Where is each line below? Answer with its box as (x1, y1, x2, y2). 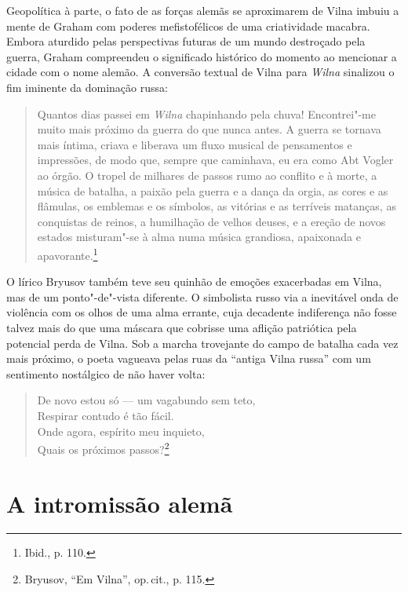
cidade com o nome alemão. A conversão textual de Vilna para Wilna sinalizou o (6, 64, 395, 80)
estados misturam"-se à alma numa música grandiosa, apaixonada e (37, 228, 361, 245)
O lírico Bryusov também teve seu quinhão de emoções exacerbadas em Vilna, (6, 273, 382, 290)
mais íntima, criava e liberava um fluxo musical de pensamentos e (37, 136, 352, 152)
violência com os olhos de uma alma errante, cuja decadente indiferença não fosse (6, 304, 397, 320)
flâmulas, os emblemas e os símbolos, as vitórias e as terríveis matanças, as (37, 198, 396, 214)
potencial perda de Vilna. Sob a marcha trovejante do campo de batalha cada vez (6, 334, 399, 351)
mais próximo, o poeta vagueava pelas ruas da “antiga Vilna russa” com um (6, 350, 371, 367)
